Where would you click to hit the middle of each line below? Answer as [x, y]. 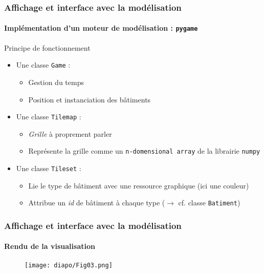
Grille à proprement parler [70, 133]
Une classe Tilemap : [49, 117]
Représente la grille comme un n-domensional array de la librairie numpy [144, 151]
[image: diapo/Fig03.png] [69, 265]
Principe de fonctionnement [47, 47]
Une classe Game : [43, 65]
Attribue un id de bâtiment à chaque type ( [97, 203]
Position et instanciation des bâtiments [90, 99]
